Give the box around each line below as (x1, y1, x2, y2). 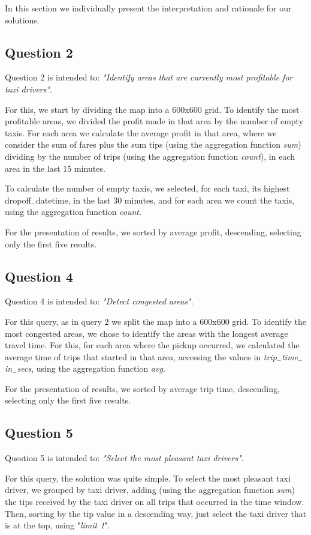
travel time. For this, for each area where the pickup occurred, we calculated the (5, 339, 300, 351)
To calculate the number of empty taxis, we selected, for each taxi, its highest (5, 182, 290, 195)
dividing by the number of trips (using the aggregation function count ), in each (5, 150, 295, 162)
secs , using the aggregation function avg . (17, 362, 165, 375)
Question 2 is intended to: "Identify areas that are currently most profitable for (5, 71, 293, 83)
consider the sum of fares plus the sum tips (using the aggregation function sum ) (5, 138, 301, 151)
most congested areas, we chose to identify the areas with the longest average (5, 327, 288, 339)
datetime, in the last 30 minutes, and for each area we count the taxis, (36, 193, 295, 206)
